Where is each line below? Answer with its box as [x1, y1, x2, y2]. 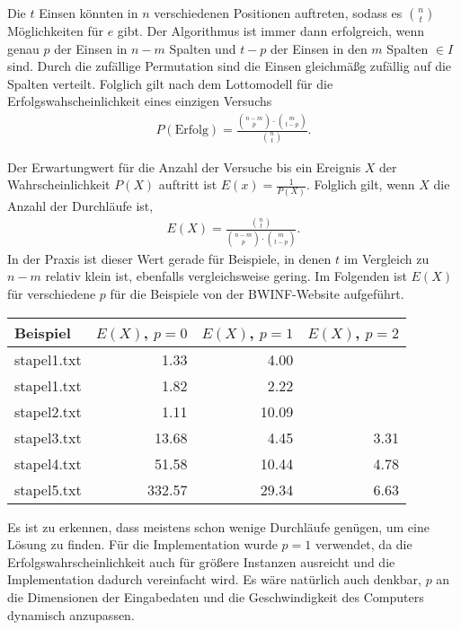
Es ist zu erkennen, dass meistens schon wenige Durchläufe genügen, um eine [7, 517, 430, 536]
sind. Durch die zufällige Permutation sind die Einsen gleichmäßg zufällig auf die [7, 57, 452, 75]
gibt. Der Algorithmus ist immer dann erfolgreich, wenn [117, 22, 425, 39]
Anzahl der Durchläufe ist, [7, 196, 154, 214]
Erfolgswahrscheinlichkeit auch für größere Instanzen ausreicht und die [7, 552, 395, 571]
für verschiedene [7, 284, 96, 302]
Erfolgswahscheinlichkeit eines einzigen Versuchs [7, 92, 272, 110]
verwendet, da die [315, 535, 412, 554]
